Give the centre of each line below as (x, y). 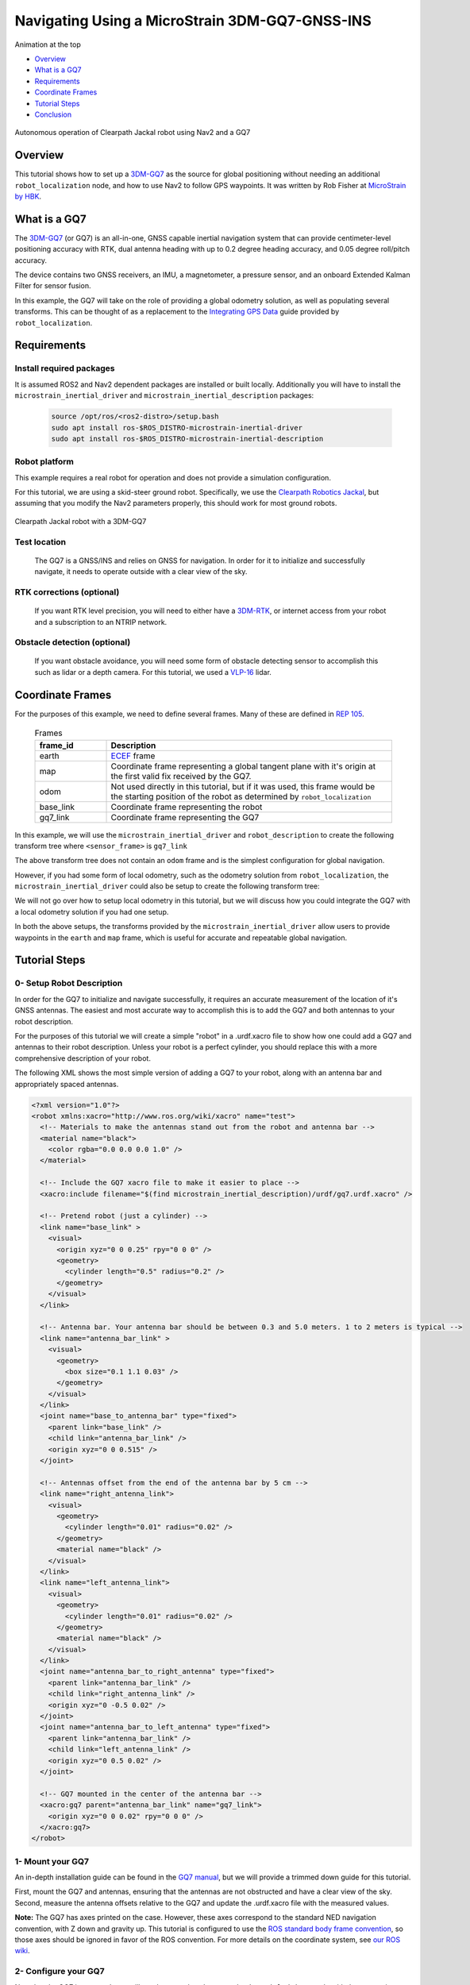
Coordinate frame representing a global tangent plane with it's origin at (243, 766)
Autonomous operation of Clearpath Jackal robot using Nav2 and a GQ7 (133, 133)
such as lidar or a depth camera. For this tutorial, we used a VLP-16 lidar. (153, 672)
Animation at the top (48, 44)
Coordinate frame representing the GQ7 (185, 817)
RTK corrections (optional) (67, 592)
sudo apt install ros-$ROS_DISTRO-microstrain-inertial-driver (177, 428)
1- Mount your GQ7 (52, 1861)
